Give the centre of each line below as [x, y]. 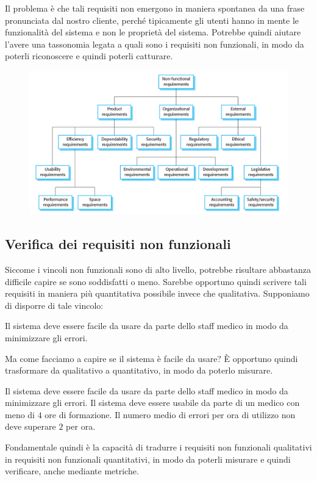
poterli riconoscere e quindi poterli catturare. [89, 56]
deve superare [30, 426]
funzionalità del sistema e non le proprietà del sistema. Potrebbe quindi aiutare [153, 32]
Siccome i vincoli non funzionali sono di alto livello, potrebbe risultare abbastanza [158, 269]
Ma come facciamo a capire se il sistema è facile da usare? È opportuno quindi [151, 358]
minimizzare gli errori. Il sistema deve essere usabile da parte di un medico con [152, 403]
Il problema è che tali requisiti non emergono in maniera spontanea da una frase [155, 8]
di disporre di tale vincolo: [54, 305]
